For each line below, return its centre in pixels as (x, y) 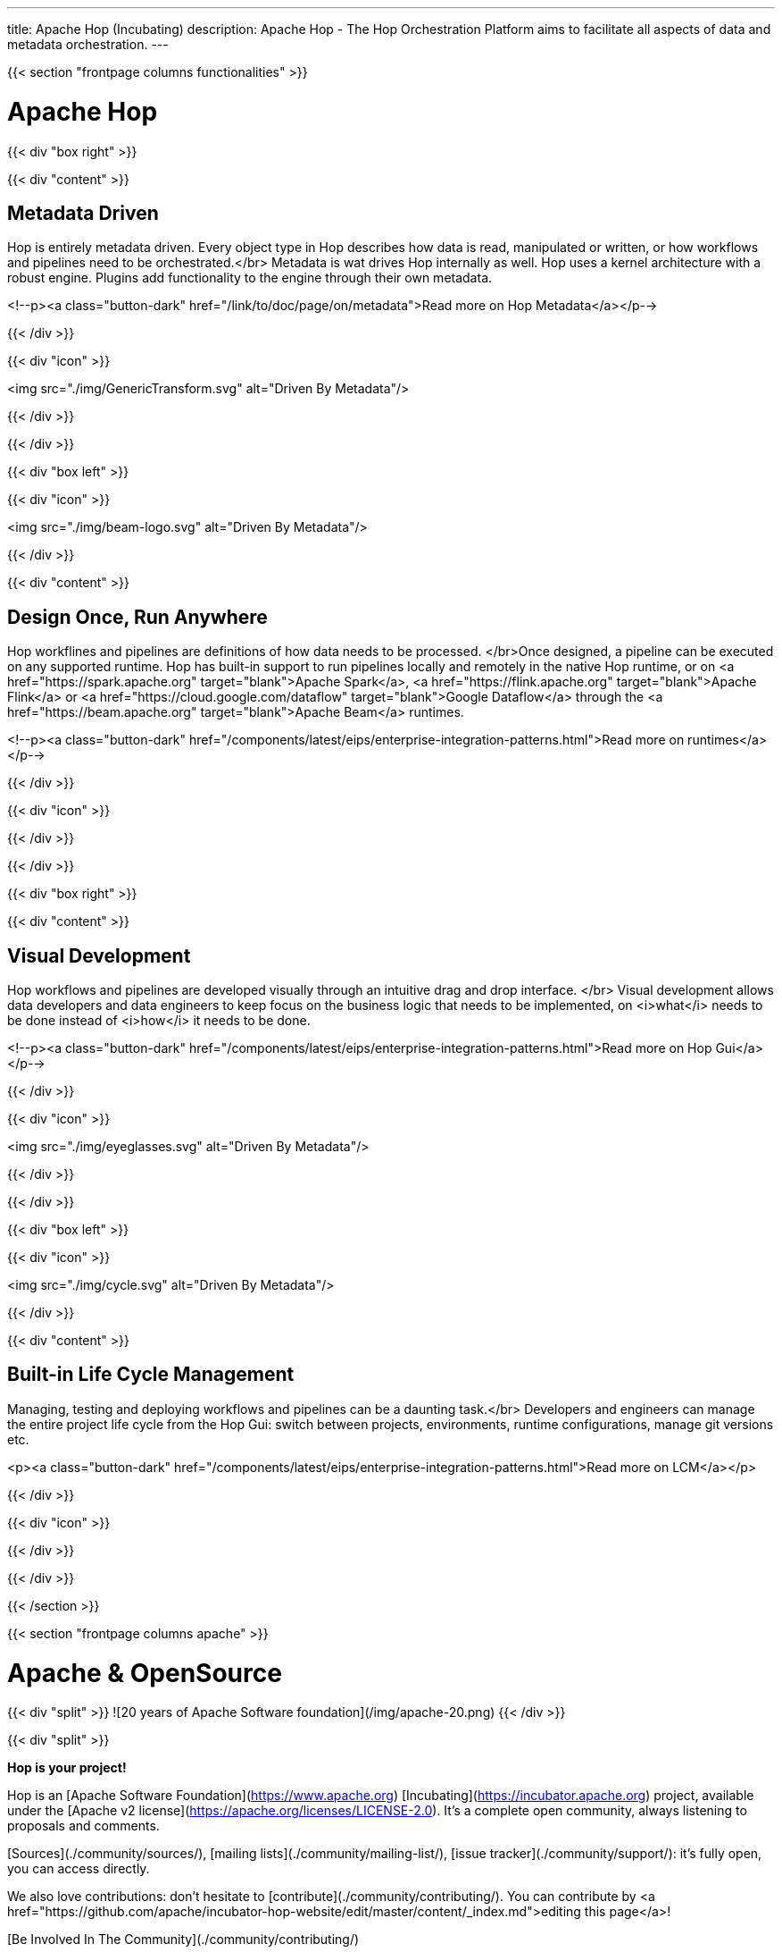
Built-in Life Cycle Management (151, 1375)
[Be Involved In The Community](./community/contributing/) (183, 1939)
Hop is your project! (67, 1768)
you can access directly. (79, 1869)
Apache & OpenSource (145, 1673)
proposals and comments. (83, 1826)
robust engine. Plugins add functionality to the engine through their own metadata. (250, 278)
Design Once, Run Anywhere (137, 617)
